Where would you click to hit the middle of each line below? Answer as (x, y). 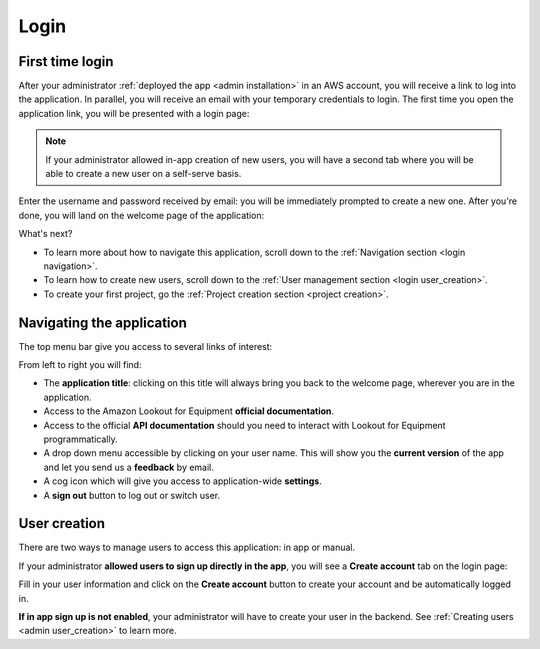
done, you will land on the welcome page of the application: (141, 215)
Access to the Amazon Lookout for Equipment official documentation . (189, 411)
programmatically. (81, 439)
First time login (66, 61)
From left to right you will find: (80, 365)
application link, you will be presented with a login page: (134, 113)
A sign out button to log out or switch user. (132, 495)
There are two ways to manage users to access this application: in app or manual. (186, 547)
